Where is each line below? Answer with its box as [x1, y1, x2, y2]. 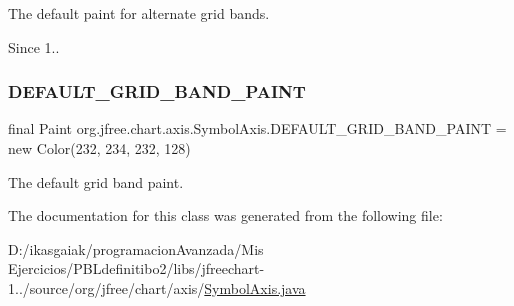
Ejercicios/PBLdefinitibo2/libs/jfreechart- [8, 258, 265, 279]
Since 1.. [8, 36, 60, 57]
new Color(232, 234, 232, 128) [8, 138, 191, 158]
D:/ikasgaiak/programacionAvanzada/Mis [8, 238, 264, 259]
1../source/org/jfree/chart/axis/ [8, 277, 205, 298]
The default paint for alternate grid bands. [8, 3, 270, 23]
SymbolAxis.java [204, 277, 306, 298]
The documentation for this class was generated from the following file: [8, 205, 443, 226]
